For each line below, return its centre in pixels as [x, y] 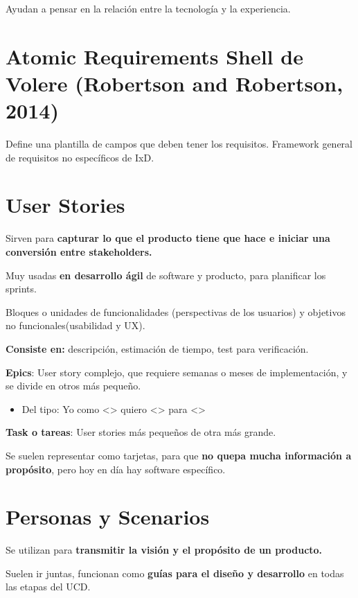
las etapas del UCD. [48, 587]
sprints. [21, 289]
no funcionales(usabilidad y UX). [75, 325]
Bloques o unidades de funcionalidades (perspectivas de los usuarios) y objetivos [176, 311]
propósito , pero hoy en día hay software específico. [116, 469]
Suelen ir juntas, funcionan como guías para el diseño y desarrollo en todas [175, 573]
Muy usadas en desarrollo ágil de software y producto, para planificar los [166, 275]
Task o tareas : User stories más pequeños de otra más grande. [141, 432]
